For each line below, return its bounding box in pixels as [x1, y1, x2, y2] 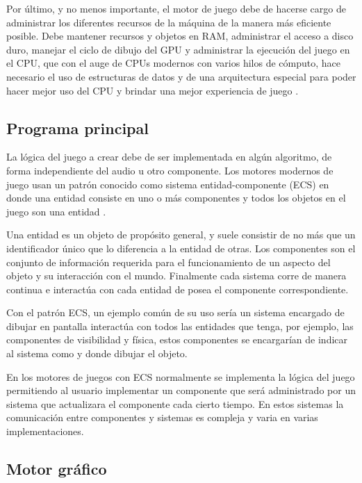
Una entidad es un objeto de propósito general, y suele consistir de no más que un [6, 227, 356, 242]
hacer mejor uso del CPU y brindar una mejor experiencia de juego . [6, 83, 299, 97]
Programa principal [6, 117, 149, 138]
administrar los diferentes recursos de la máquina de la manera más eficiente [6, 15, 331, 29]
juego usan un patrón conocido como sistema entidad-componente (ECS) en [6, 177, 329, 191]
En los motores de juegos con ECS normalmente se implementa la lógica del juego [6, 369, 355, 384]
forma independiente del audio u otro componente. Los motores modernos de [6, 163, 334, 177]
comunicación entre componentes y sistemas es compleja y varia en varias [6, 410, 318, 425]
